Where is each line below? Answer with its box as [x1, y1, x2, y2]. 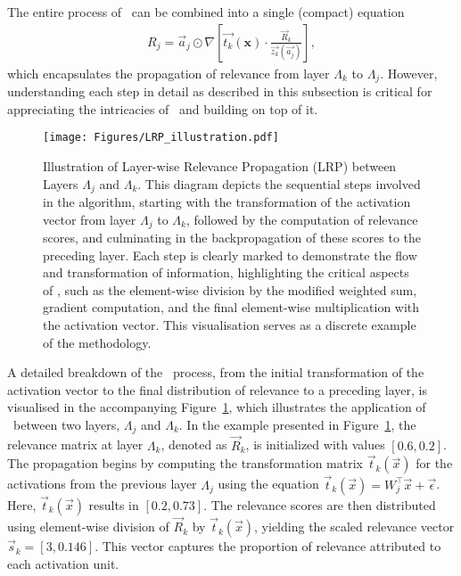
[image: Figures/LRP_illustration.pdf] [43, 131, 279, 144]
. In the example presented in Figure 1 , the [178, 415, 416, 433]
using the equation [218, 474, 319, 493]
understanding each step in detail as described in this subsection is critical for [7, 82, 432, 101]
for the [416, 454, 453, 473]
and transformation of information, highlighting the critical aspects [43, 263, 409, 282]
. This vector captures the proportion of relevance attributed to [95, 537, 441, 555]
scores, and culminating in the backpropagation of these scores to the [43, 228, 421, 247]
